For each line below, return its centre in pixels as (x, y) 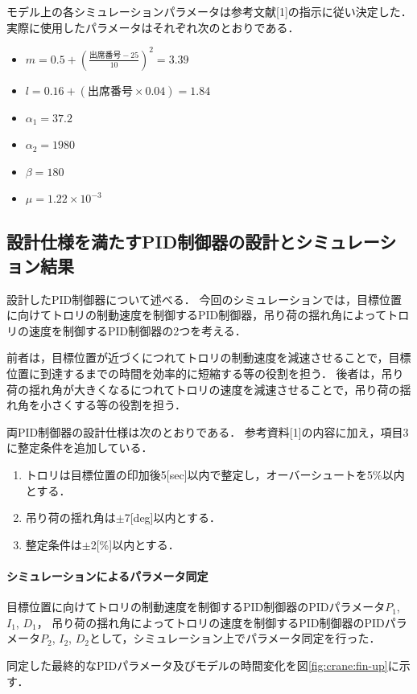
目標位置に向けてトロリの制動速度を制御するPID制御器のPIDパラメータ (196, 607)
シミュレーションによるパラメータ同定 (107, 575)
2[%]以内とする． (135, 544)
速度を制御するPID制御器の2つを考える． (137, 330)
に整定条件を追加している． (80, 448)
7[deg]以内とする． (173, 517)
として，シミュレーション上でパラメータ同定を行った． (235, 638)
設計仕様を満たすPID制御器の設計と (151, 242)
